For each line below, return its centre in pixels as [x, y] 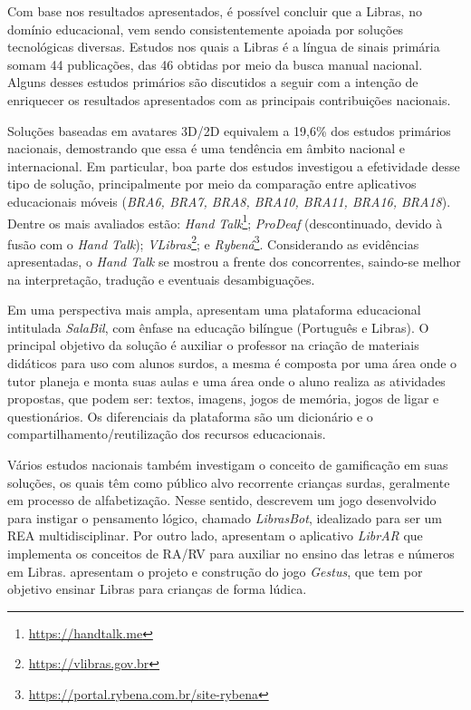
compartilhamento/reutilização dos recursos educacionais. [167, 434]
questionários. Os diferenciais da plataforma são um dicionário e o [190, 416]
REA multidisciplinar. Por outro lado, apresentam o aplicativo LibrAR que [215, 535]
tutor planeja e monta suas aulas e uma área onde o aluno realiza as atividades [226, 380]
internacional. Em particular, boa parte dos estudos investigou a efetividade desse [234, 165]
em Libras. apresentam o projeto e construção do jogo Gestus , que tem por [215, 571]
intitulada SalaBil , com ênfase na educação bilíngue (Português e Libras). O [218, 327]
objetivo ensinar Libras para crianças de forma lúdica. [157, 589]
